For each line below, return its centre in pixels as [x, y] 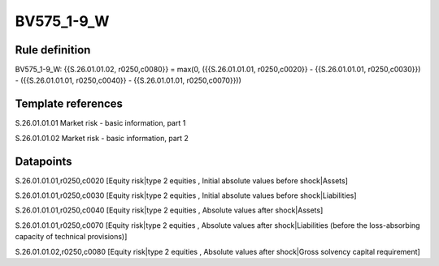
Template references [69, 104]
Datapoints [43, 161]
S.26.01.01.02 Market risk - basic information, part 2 [102, 138]
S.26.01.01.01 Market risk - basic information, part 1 [100, 123]
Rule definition [53, 50]
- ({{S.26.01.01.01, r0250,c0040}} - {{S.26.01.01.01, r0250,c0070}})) [128, 80]
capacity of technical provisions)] [71, 237]
